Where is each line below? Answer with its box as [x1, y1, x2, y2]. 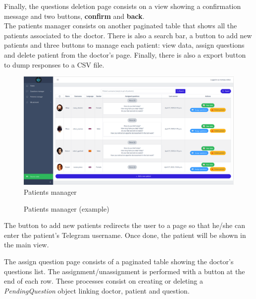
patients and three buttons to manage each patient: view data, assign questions [4, 40, 245, 50]
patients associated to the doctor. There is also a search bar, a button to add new [4, 30, 252, 40]
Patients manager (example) [24, 203, 109, 214]
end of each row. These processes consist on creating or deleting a [4, 276, 203, 286]
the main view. [4, 239, 49, 250]
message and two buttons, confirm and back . [4, 10, 145, 21]
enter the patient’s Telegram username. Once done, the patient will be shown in [4, 229, 246, 240]
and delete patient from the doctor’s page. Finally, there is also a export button [4, 49, 246, 60]
